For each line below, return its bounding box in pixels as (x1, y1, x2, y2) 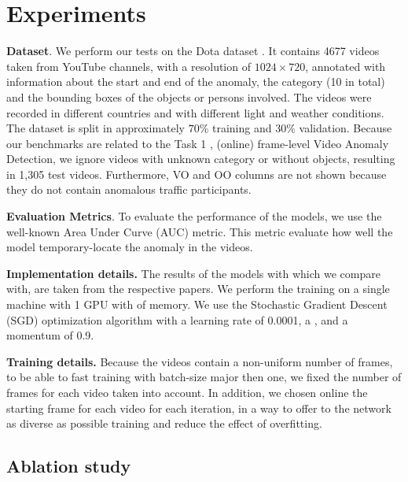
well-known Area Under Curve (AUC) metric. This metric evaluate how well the (6, 223, 393, 239)
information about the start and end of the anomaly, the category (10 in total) (6, 73, 385, 90)
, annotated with (305, 57, 386, 74)
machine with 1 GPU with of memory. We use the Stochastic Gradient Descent (6, 296, 388, 313)
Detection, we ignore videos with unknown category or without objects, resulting (6, 150, 395, 167)
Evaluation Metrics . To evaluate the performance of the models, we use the (6, 208, 382, 224)
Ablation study (6, 454, 131, 478)
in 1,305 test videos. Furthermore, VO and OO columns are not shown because (6, 165, 387, 182)
